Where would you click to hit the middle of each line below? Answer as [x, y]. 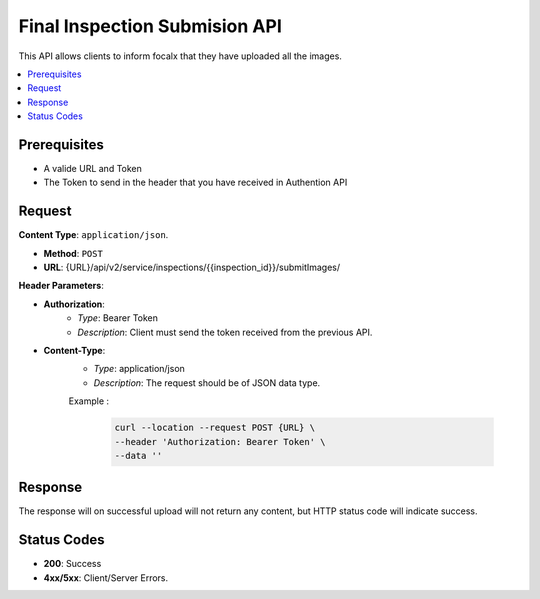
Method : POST [73, 253]
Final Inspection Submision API [150, 26]
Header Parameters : [61, 286]
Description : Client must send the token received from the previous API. [225, 332]
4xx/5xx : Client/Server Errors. [106, 577]
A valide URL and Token [92, 169]
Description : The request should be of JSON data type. [207, 382]
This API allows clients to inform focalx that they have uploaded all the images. [180, 56]
